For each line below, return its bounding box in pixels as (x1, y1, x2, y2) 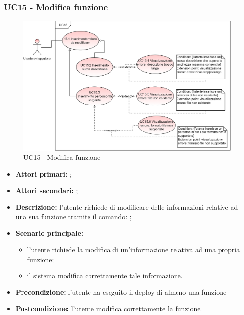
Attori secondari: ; (15, 185, 78, 195)
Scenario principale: (15, 228, 84, 238)
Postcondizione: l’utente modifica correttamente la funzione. (15, 303, 202, 314)
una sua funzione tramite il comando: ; (15, 211, 132, 221)
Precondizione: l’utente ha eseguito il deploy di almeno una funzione (15, 287, 227, 297)
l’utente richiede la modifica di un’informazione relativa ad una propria (27, 244, 240, 254)
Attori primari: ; (15, 168, 71, 179)
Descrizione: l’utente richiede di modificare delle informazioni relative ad (15, 202, 238, 212)
